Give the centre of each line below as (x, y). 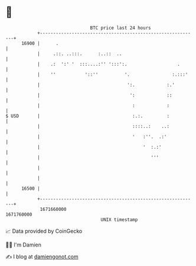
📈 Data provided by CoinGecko (44, 231)
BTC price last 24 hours (120, 28)
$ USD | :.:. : (87, 116)
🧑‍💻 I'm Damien (24, 245)
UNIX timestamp (119, 219)
